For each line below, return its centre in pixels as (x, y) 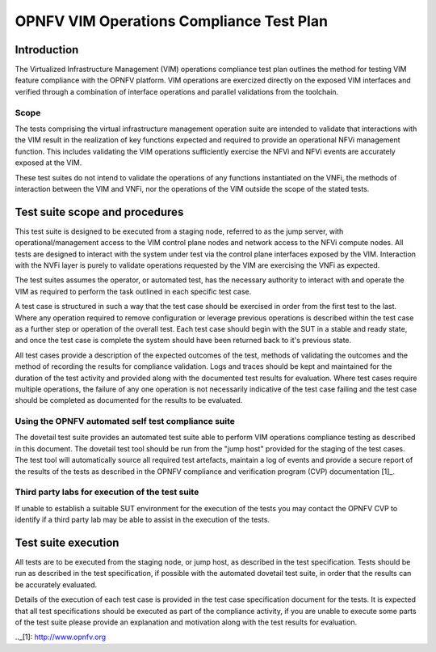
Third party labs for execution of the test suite (107, 492)
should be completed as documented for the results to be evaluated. (129, 400)
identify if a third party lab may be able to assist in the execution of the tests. (143, 520)
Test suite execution (67, 542)
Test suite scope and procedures (99, 212)
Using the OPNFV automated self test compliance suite (125, 421)
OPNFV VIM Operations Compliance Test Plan (172, 21)
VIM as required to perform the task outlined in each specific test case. (133, 291)
